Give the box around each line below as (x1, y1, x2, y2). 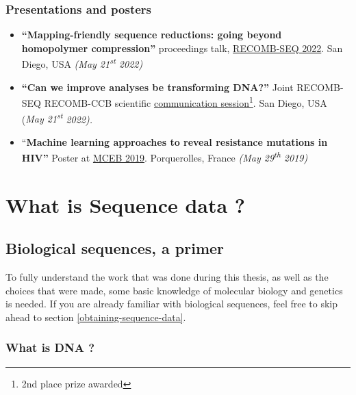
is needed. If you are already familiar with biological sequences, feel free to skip (5, 296, 338, 311)
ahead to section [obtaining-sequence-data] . (5, 309, 186, 324)
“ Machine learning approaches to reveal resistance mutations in (21, 134, 328, 149)
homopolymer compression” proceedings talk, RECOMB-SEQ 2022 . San (21, 40, 343, 55)
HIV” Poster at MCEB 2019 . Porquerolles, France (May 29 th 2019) (21, 149, 308, 164)
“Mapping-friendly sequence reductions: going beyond (21, 27, 282, 42)
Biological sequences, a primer (5, 238, 225, 259)
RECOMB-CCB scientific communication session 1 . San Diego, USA (44, 94, 327, 110)
